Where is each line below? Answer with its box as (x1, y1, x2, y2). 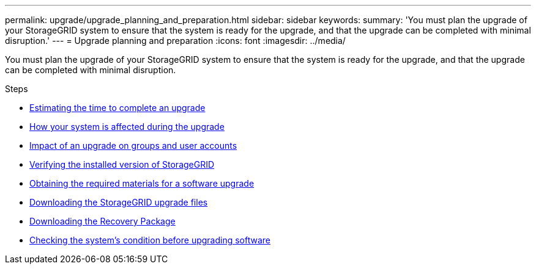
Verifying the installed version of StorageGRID (29, 159, 215, 170)
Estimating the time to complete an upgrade (29, 102, 206, 113)
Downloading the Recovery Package (29, 216, 176, 226)
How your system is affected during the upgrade (29, 121, 225, 132)
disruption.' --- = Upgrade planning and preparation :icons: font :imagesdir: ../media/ (5, 35, 346, 46)
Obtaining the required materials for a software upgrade (29, 178, 255, 188)
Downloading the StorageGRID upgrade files (29, 197, 208, 207)
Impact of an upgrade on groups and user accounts (29, 140, 237, 151)
